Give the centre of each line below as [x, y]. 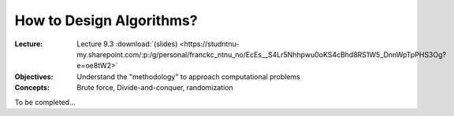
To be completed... [45, 102]
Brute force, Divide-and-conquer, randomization [155, 88]
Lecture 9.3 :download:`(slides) [127, 44]
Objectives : [34, 76]
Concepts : [32, 88]
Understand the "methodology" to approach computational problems [189, 76]
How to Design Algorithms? [106, 20]
